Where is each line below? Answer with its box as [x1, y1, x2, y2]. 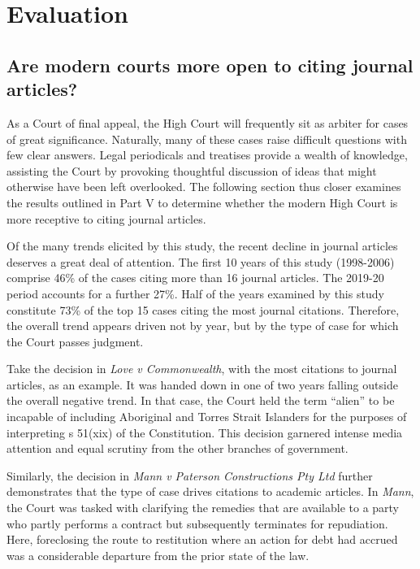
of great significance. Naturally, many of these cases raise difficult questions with [6, 130, 407, 147]
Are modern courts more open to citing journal [6, 52, 414, 77]
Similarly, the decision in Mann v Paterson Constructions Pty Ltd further [6, 467, 373, 484]
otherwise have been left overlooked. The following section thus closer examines [6, 178, 401, 195]
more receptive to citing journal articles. [6, 210, 206, 227]
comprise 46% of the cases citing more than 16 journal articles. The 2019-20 [6, 269, 384, 286]
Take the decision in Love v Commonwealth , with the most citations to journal [6, 360, 397, 377]
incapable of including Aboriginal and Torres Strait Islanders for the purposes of [6, 408, 407, 425]
